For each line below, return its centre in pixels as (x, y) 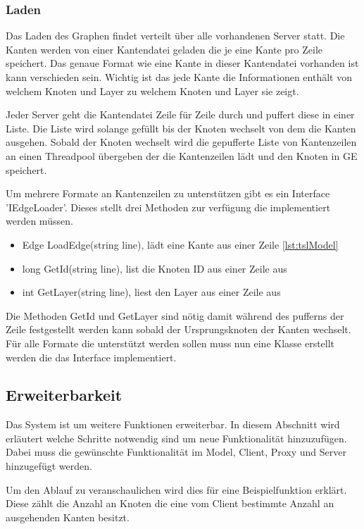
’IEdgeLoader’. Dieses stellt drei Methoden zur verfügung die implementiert (168, 207)
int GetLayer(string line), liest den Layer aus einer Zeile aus (151, 292)
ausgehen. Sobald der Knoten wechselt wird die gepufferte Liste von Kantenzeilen (181, 142)
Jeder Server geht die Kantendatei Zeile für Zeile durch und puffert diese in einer (180, 114)
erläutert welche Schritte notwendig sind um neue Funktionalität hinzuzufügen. (176, 438)
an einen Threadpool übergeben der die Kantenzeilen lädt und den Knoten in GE (182, 155)
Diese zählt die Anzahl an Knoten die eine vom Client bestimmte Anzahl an (170, 503)
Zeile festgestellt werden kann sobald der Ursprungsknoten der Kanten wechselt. (178, 329)
